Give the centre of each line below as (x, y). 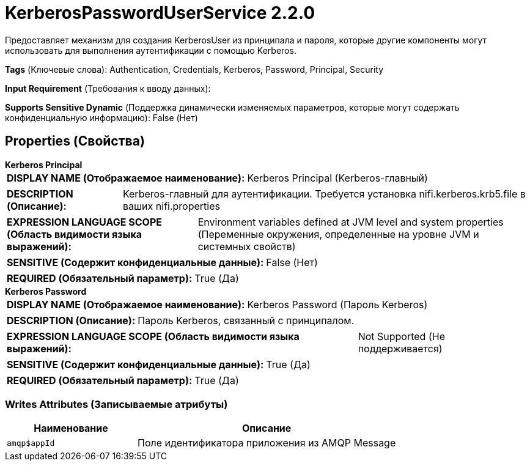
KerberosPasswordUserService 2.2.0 (160, 13)
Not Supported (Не (401, 336)
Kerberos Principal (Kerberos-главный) (337, 178)
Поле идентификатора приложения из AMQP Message (267, 443)
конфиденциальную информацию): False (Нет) (101, 117)
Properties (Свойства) (75, 141)
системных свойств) (247, 246)
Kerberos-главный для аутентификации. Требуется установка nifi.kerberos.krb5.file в (324, 194)
